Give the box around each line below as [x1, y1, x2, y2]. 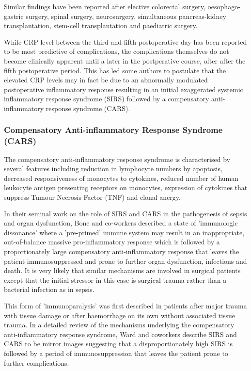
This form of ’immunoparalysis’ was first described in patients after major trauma [4, 300, 247, 310]
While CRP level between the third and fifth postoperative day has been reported [4, 36, 247, 47]
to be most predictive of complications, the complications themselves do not [4, 46, 229, 56]
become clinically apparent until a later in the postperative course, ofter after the [4, 55, 246, 65]
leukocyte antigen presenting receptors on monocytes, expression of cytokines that [4, 182, 248, 193]
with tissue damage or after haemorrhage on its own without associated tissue [4, 310, 235, 320]
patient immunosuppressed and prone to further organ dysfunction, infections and [4, 256, 247, 266]
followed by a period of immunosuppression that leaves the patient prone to [4, 348, 228, 358]
